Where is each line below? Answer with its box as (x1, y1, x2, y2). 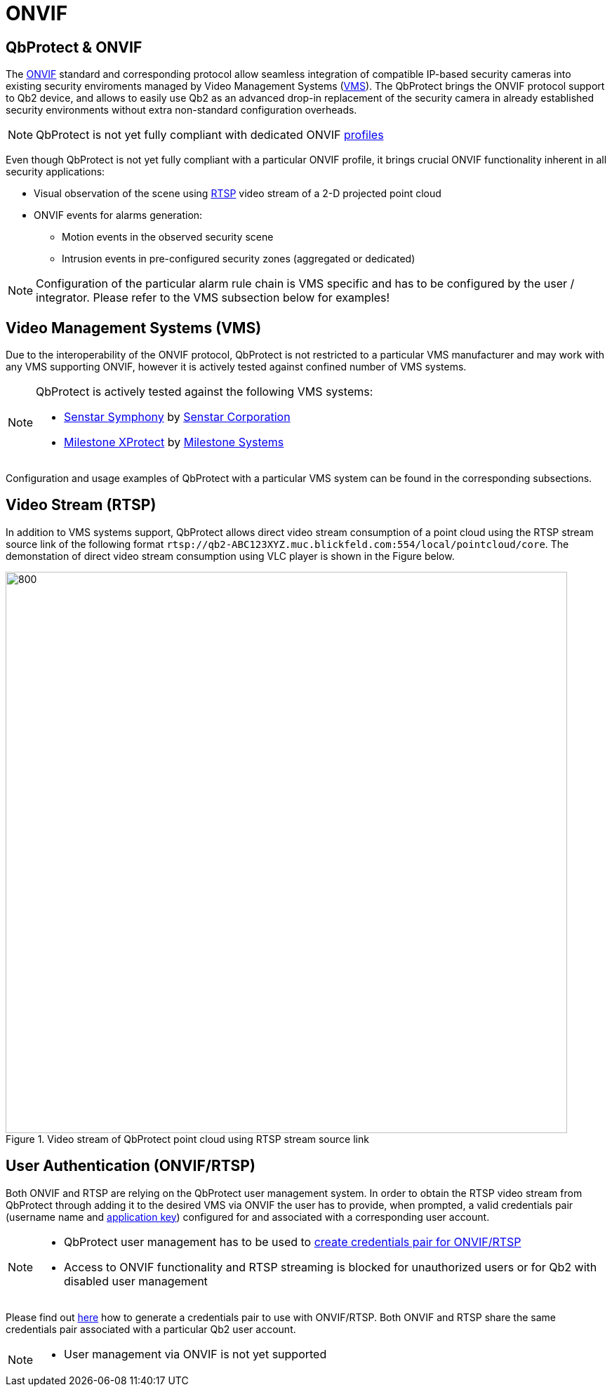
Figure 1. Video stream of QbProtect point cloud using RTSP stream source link (6, 1132, 369, 1145)
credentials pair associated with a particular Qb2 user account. (6, 1323, 296, 1335)
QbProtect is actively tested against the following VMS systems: (36, 384, 373, 399)
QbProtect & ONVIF (6, 38, 142, 56)
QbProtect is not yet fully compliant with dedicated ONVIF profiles (36, 128, 384, 142)
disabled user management (64, 1273, 208, 1288)
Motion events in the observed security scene (62, 231, 274, 243)
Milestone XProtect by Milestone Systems (64, 435, 284, 450)
